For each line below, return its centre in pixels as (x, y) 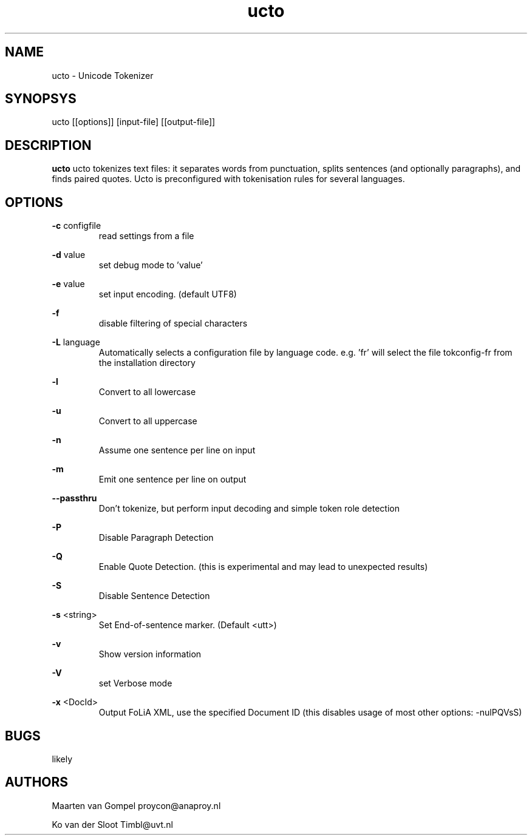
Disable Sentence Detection (154, 596)
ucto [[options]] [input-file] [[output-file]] (134, 122)
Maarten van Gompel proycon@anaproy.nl (136, 805)
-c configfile (77, 226)
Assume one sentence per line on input (177, 450)
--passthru (74, 498)
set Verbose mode (135, 683)
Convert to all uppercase (148, 421)
